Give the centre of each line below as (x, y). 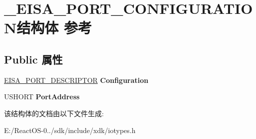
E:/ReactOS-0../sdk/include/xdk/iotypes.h (70, 130)
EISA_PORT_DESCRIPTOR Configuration (76, 80)
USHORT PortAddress (42, 97)
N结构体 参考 (48, 28)
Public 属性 (33, 59)
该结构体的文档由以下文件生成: (54, 113)
